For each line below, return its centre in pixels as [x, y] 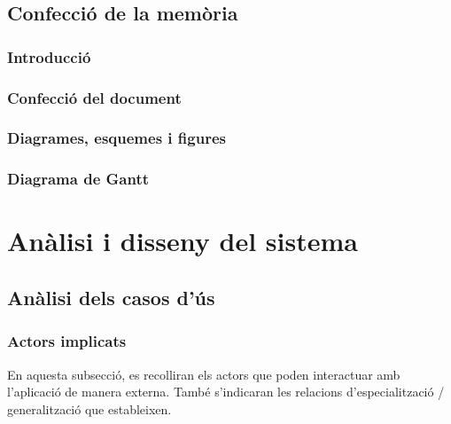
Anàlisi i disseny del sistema [183, 241]
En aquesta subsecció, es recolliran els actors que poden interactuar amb [204, 374]
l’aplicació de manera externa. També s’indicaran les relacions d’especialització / [226, 392]
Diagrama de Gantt [78, 179]
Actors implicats [67, 341]
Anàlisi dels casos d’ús [111, 297]
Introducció [49, 56]
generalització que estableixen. [89, 408]
